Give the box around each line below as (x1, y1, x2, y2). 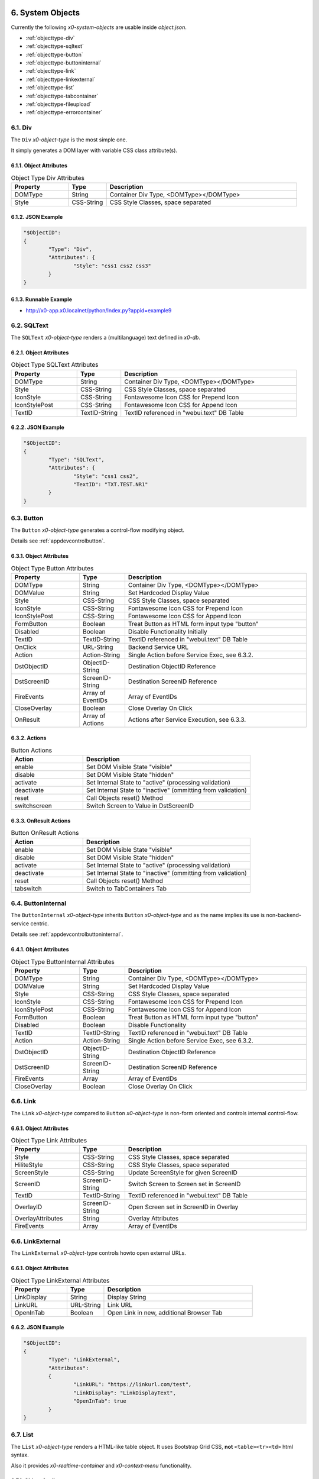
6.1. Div (11, 124, 32, 132)
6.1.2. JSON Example (11, 214, 63, 221)
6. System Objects (11, 8, 80, 18)
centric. (30, 920, 50, 927)
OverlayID (14, 1203, 43, 1211)
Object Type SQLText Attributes (11, 361, 99, 369)
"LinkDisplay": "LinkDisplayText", (73, 1389, 177, 1396)
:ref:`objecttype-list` (25, 84, 75, 91)
